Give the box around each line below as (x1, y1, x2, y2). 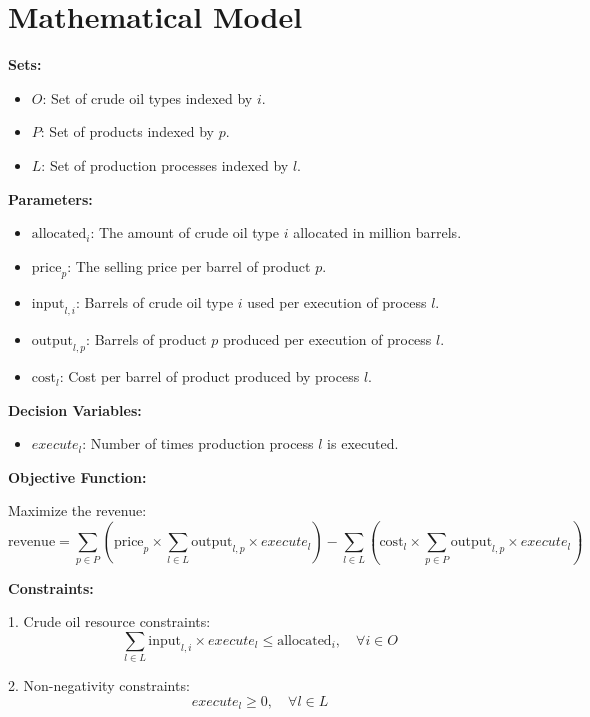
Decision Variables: (8, 399, 142, 420)
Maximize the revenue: (8, 500, 147, 521)
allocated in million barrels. (293, 222, 462, 243)
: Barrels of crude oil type (75, 292, 234, 313)
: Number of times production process (82, 433, 314, 454)
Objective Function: (8, 466, 147, 487)
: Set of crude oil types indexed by (42, 87, 253, 108)
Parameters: (8, 188, 93, 209)
